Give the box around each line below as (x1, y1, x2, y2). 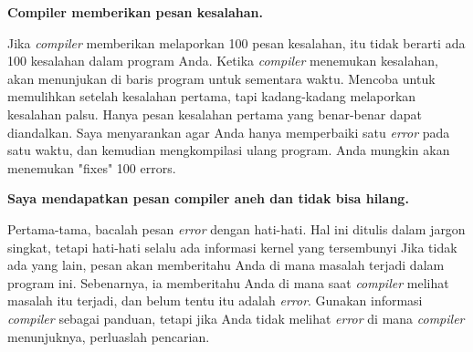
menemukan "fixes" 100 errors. (7, 158, 176, 177)
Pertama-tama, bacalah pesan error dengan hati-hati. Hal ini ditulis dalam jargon (7, 219, 466, 238)
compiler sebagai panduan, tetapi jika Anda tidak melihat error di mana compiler (7, 308, 465, 327)
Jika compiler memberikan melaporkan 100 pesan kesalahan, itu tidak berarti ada (7, 33, 466, 52)
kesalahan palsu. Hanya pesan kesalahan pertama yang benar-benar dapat (7, 104, 422, 123)
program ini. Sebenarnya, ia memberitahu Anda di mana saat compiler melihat (7, 273, 449, 292)
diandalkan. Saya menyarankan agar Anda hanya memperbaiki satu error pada (7, 122, 450, 141)
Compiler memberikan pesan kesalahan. (7, 3, 263, 21)
